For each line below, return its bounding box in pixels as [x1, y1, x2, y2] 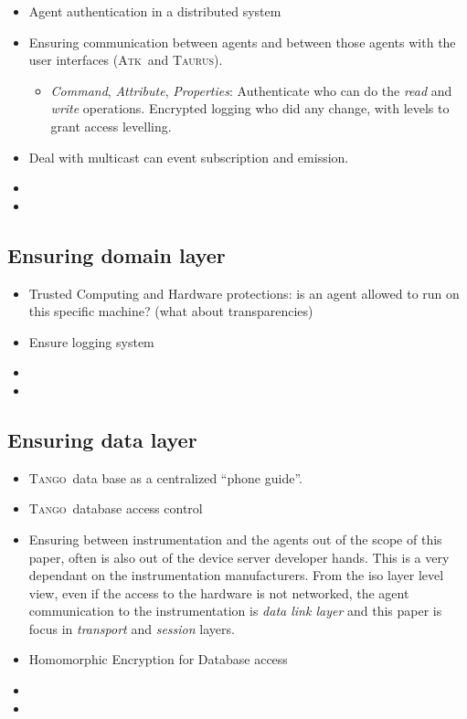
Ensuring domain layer [7, 240, 226, 269]
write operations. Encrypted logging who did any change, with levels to [50, 99, 450, 118]
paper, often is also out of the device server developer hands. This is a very [28, 547, 450, 566]
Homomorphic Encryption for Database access [28, 650, 288, 669]
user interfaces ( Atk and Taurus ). [28, 50, 223, 69]
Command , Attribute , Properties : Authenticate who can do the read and [50, 80, 452, 100]
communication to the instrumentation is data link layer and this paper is [28, 601, 442, 620]
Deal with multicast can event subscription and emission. [28, 147, 349, 166]
